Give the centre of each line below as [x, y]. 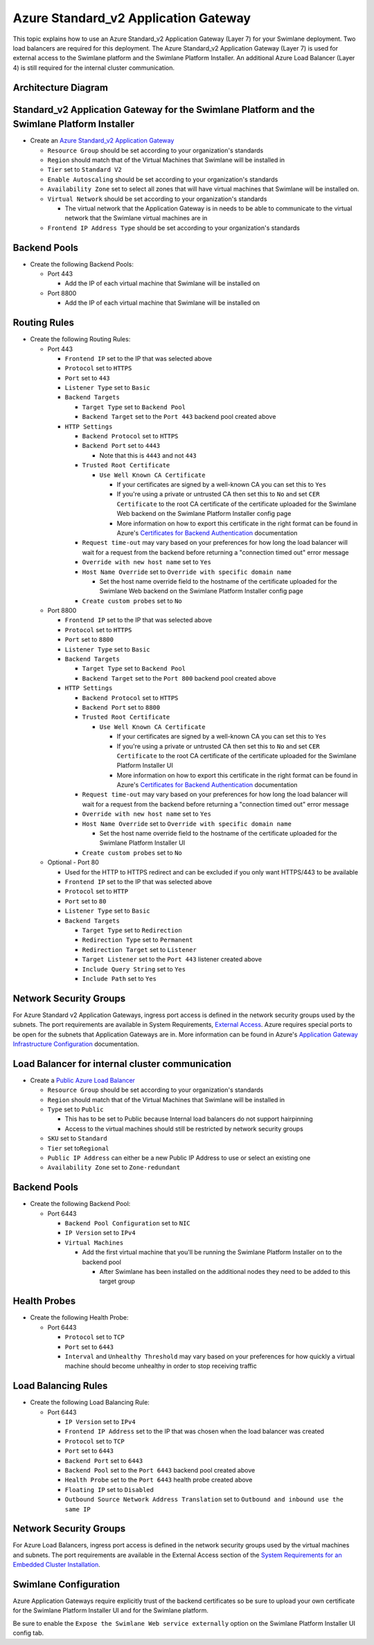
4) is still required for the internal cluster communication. [93, 68]
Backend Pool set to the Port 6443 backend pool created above [160, 1470]
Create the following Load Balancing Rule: [90, 1403]
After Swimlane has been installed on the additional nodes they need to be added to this [225, 1272]
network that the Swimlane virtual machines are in [136, 218]
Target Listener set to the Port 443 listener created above [172, 960]
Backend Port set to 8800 [121, 707]
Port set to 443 [87, 378]
